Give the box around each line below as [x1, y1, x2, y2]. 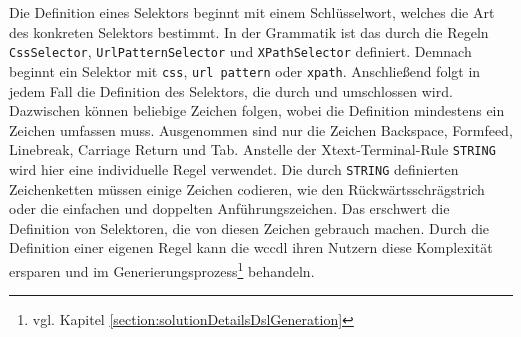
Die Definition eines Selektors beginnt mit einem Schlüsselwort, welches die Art [9, 2, 495, 22]
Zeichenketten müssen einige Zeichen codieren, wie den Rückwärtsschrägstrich [9, 178, 485, 199]
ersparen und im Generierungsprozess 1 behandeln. [9, 257, 315, 281]
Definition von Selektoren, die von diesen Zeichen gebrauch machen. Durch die [9, 217, 490, 238]
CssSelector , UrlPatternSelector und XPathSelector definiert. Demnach [9, 41, 472, 62]
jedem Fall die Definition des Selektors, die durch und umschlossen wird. [9, 80, 453, 101]
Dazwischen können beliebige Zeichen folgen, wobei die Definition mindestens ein [9, 100, 505, 121]
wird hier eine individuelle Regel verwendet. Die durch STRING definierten [9, 158, 459, 179]
